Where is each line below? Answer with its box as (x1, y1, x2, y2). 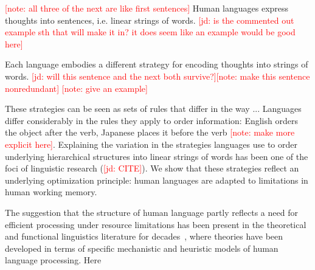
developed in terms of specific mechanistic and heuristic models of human (5, 241, 279, 254)
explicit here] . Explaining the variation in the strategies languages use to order (5, 137, 298, 150)
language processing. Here (5, 254, 102, 266)
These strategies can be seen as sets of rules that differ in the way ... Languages (5, 102, 302, 115)
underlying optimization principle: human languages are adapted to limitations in (5, 173, 308, 186)
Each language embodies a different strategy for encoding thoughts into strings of (5, 58, 308, 71)
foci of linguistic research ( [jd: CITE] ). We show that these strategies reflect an (5, 162, 299, 175)
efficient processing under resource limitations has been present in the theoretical (5, 218, 306, 230)
